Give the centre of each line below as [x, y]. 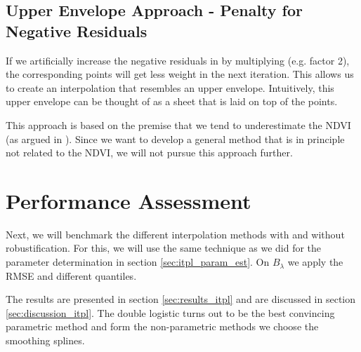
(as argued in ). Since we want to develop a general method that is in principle [175, 138]
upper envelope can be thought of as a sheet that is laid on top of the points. [172, 101]
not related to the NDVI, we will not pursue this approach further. [149, 153]
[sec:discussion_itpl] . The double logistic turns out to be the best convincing [170, 312]
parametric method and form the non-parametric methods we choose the [162, 326]
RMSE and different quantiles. [71, 275]
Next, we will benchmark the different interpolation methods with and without [175, 234]
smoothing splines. [45, 340]
